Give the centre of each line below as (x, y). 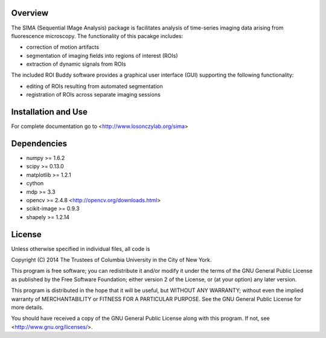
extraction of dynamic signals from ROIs (76, 64)
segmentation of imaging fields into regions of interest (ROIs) (102, 56)
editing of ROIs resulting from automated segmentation (94, 86)
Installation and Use (49, 112)
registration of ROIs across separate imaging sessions (94, 95)
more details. (27, 307)
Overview (30, 13)
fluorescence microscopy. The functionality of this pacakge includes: (97, 36)
